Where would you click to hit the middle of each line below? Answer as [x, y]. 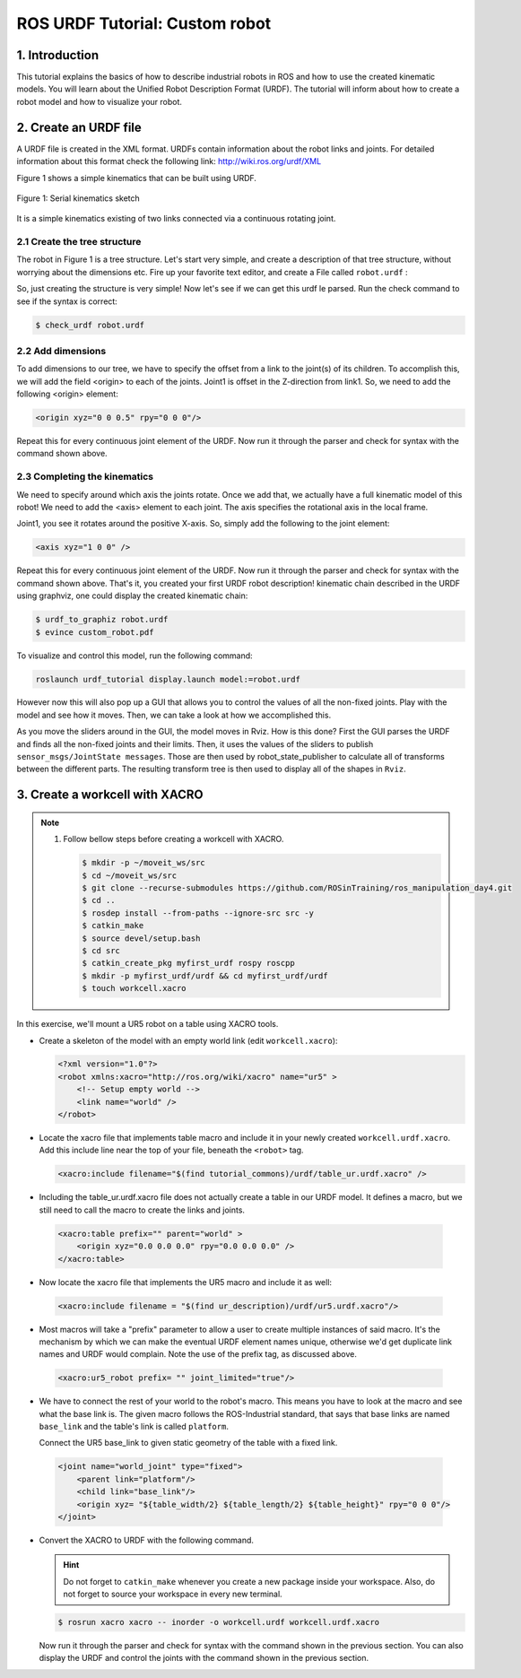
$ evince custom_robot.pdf [95, 632]
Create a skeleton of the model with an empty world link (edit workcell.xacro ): [188, 1040]
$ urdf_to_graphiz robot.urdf [102, 620]
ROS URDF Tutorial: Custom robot [144, 23]
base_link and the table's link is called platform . [134, 1427]
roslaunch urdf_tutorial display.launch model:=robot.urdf [168, 679]
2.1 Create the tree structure [79, 242]
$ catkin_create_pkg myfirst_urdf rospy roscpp [188, 963]
